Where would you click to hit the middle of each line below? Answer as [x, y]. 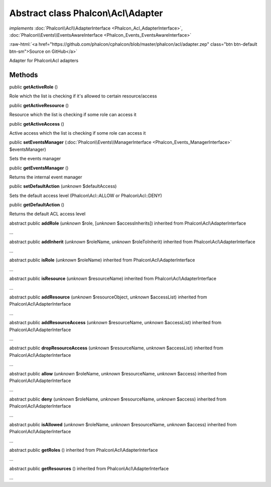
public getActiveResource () [39, 105]
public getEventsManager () [39, 168]
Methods [24, 75]
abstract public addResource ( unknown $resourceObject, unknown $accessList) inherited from [108, 297]
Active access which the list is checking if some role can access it [78, 133]
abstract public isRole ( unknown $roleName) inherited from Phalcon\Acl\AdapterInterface [102, 260]
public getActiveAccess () [37, 124]
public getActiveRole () [34, 87]
